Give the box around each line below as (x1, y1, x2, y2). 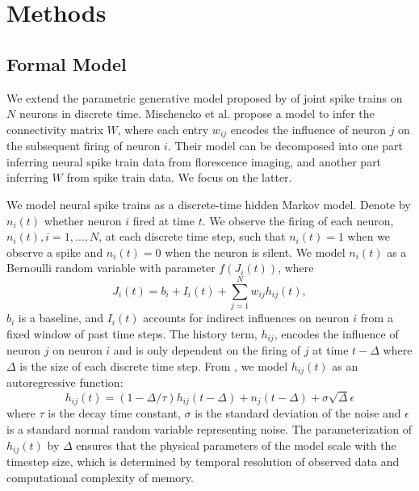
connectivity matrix (6, 120, 103, 137)
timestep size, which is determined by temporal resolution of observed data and (6, 453, 400, 470)
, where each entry (117, 120, 209, 137)
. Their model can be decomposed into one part (167, 137, 403, 154)
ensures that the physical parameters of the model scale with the (76, 436, 396, 453)
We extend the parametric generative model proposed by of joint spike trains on (6, 89, 403, 106)
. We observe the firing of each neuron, (202, 212, 394, 229)
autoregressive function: (6, 374, 124, 391)
